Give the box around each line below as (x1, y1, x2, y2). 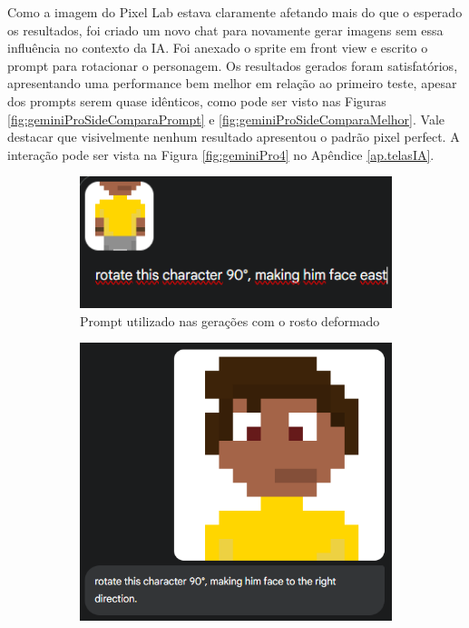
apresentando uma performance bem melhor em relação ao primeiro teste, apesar (7, 74, 457, 93)
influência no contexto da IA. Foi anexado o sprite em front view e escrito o (7, 38, 428, 57)
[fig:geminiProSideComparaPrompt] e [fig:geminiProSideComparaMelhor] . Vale (7, 109, 445, 128)
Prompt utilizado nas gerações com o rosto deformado (80, 311, 380, 330)
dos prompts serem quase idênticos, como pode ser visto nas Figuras (7, 91, 386, 110)
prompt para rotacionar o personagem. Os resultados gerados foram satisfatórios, (7, 55, 458, 75)
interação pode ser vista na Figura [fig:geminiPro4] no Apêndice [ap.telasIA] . (7, 145, 435, 164)
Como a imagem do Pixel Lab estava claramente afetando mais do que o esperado (7, 3, 463, 21)
